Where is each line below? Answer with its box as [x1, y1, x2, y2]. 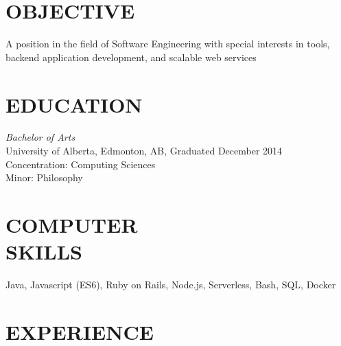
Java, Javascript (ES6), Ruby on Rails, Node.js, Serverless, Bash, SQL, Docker [5, 277, 336, 292]
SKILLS [5, 238, 82, 266]
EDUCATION [5, 90, 143, 118]
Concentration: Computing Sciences [5, 157, 156, 171]
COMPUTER [5, 211, 138, 238]
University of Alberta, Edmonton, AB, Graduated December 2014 [5, 143, 283, 158]
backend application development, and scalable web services [5, 49, 257, 64]
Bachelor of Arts [5, 130, 75, 144]
